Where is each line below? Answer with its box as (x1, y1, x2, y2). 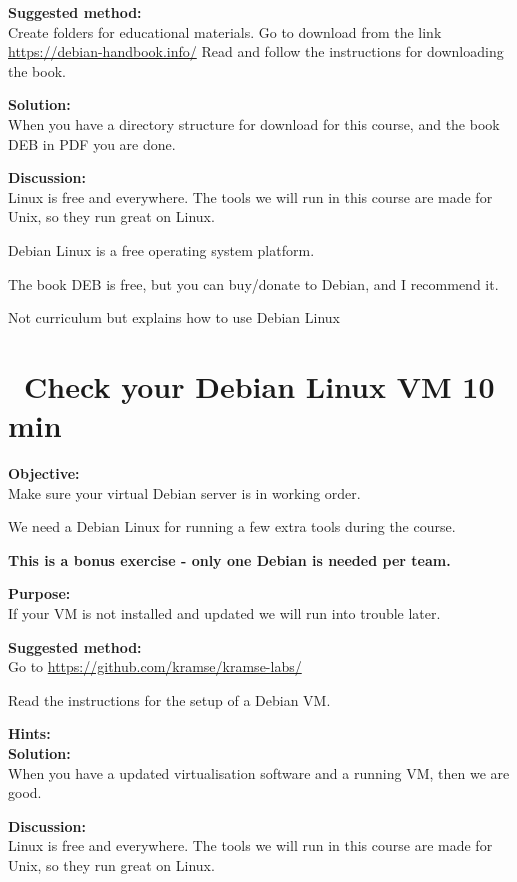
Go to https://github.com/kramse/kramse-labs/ (8, 656, 302, 677)
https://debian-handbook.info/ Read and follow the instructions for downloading (8, 41, 504, 62)
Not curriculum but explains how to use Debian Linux (8, 307, 340, 328)
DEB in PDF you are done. (8, 133, 176, 154)
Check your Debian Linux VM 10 (24, 365, 495, 406)
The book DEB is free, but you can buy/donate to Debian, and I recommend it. (8, 273, 499, 294)
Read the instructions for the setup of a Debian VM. (8, 689, 331, 710)
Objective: (8, 463, 80, 484)
